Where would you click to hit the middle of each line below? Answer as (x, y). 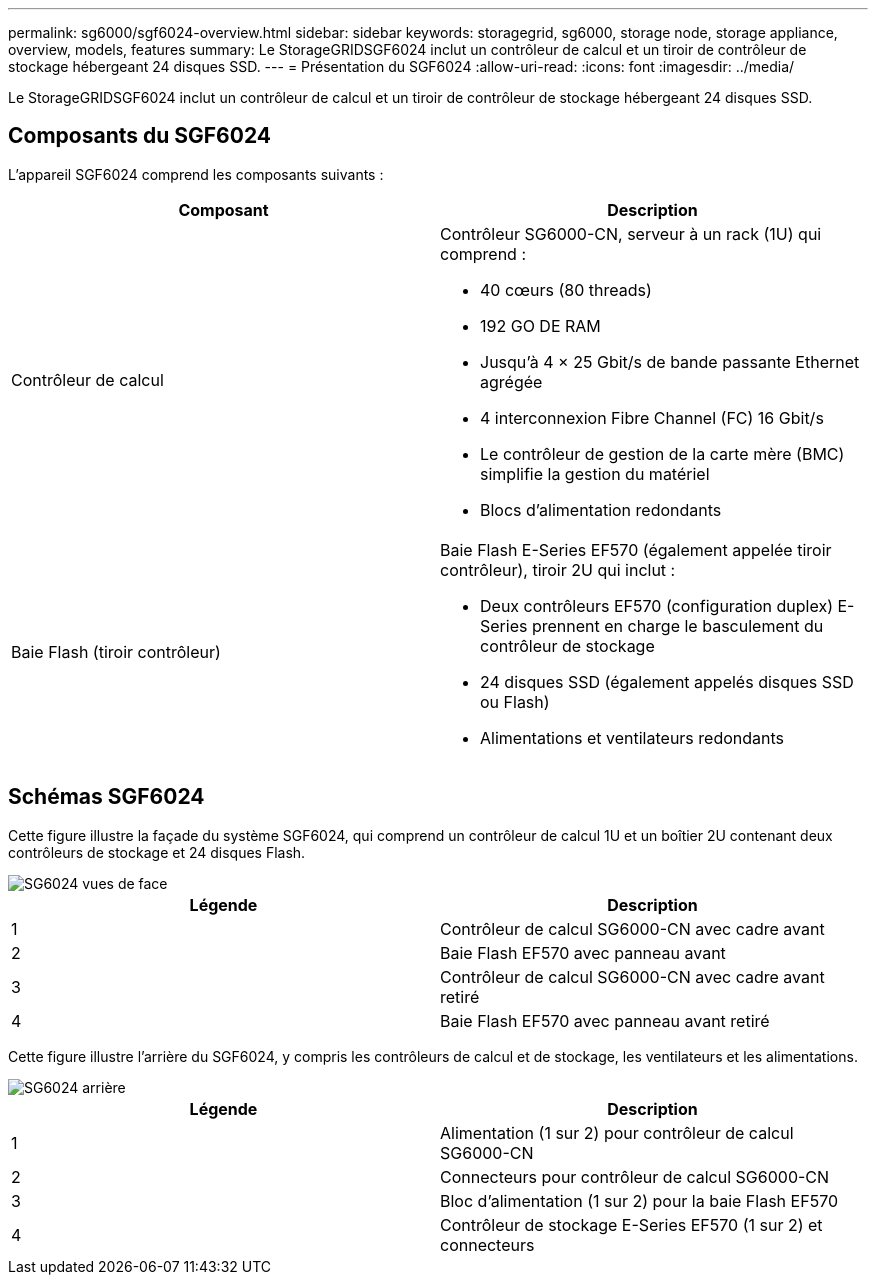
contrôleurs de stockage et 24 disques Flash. (157, 852)
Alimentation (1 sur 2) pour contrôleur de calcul (617, 1132)
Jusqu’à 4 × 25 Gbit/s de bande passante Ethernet (670, 361)
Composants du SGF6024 (140, 136)
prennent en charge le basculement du (677, 625)
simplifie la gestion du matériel (595, 473)
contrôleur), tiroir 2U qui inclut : (558, 569)
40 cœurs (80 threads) (566, 289)
